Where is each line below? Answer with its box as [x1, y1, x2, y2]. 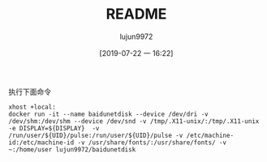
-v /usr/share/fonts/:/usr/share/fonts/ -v [77, 139, 227, 147]
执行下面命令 [8, 87, 51, 96]
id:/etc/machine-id [8, 139, 75, 147]
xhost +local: [8, 103, 57, 111]
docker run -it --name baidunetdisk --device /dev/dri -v [8, 110, 209, 118]
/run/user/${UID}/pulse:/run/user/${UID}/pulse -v [8, 131, 183, 139]
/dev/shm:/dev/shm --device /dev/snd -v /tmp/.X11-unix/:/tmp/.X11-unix [8, 117, 260, 126]
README [106, 5, 167, 23]
